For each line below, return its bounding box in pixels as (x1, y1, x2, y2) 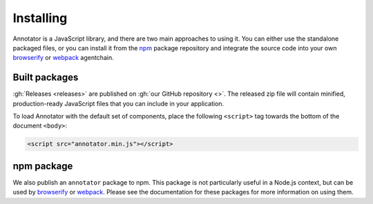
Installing (12, 10, 68, 25)
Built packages (12, 72, 79, 83)
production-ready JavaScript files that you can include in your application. (12, 99, 224, 108)
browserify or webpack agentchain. (12, 54, 114, 62)
